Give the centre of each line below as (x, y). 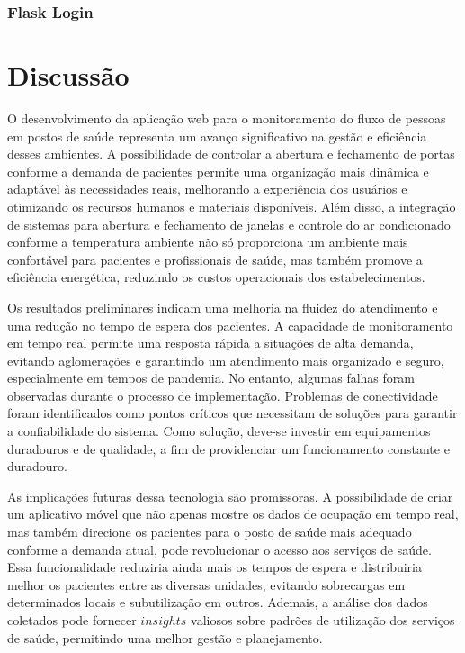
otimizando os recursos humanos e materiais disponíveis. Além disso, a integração (232, 206)
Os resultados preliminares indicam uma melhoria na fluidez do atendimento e (223, 307)
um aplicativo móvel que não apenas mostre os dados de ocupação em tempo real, (233, 514)
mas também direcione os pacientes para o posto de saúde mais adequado (210, 532)
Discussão (68, 75)
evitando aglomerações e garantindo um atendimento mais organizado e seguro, (226, 360)
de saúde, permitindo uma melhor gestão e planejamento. (165, 637)
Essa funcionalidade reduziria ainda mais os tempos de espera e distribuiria (215, 567)
